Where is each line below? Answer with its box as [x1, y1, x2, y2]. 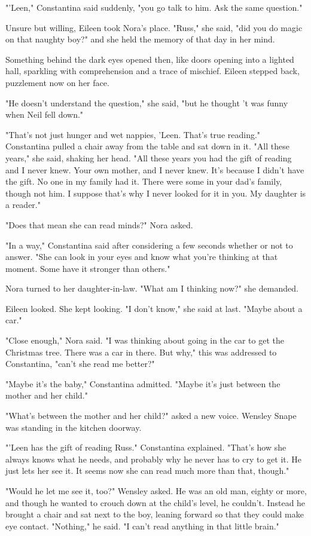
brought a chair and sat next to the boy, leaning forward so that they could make [5, 508, 304, 520]
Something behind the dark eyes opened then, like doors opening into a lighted [5, 53, 294, 65]
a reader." [5, 198, 41, 211]
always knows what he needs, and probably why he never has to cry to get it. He [5, 452, 302, 465]
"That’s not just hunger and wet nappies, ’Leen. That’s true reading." [5, 128, 261, 140]
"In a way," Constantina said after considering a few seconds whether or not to [5, 238, 293, 251]
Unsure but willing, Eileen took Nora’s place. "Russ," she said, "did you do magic [5, 21, 303, 33]
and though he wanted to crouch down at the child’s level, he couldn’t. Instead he [5, 496, 306, 509]
